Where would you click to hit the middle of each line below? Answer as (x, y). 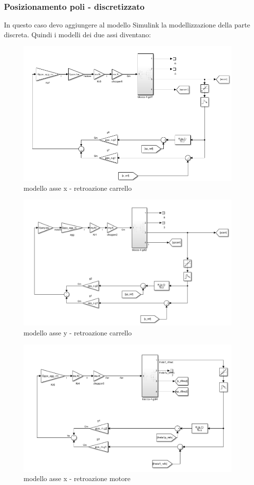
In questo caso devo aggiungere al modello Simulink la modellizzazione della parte (127, 25)
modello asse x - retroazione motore (77, 478)
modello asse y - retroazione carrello (78, 332)
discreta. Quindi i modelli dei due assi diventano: (77, 34)
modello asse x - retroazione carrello (78, 188)
